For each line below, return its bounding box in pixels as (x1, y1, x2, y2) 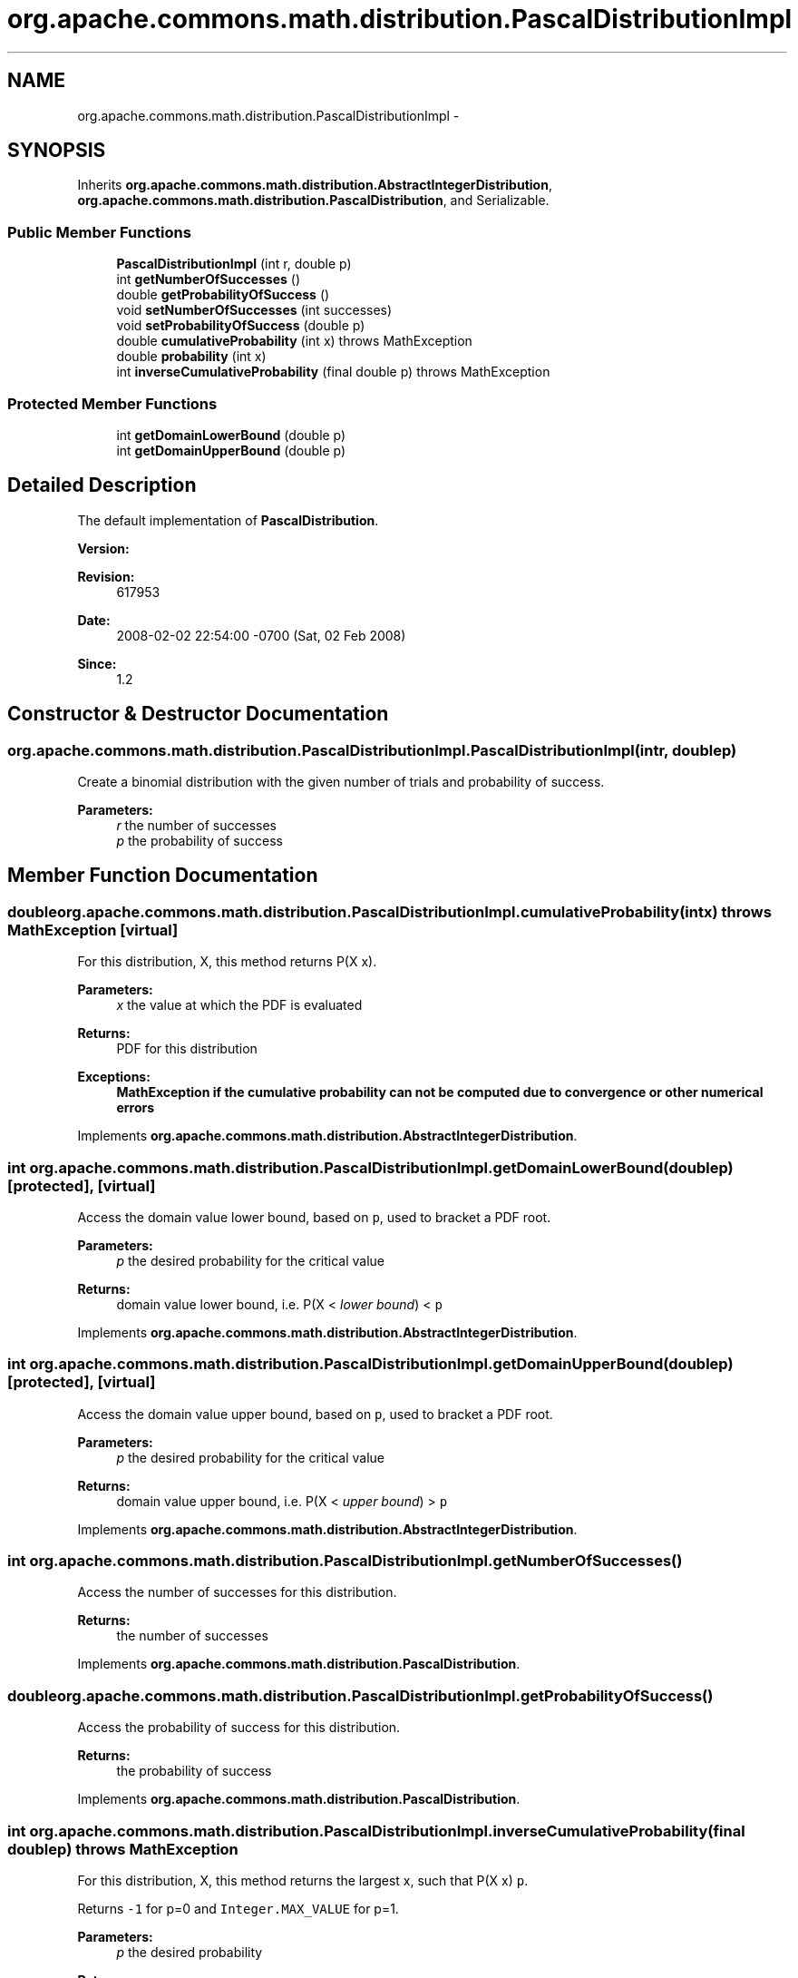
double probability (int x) (116, 348, 267, 365)
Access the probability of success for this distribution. (77, 1719, 401, 1736)
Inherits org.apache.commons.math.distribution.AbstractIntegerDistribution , (77, 177, 552, 193)
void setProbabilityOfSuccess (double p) (116, 318, 365, 334)
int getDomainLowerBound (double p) (116, 426, 346, 443)
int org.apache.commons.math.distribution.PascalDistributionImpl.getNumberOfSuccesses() (7, 1552, 683, 1571)
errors (116, 1100, 155, 1116)
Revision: (77, 568, 135, 584)
